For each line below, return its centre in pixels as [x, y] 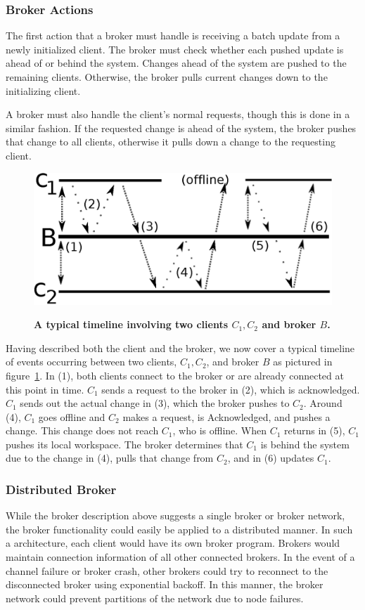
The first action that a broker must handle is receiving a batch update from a [173, 35]
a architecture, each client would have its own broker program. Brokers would [173, 543]
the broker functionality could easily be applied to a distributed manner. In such [179, 529]
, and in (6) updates [271, 458]
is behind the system [305, 444]
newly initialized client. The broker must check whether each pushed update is [175, 49]
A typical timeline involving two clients [131, 324]
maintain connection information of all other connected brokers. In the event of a [180, 557]
